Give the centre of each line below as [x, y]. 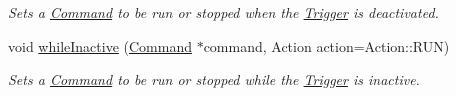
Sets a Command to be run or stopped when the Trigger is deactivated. [223, 12]
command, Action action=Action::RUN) [326, 45]
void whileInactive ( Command [100, 45]
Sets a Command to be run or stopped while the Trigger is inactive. [214, 79]
